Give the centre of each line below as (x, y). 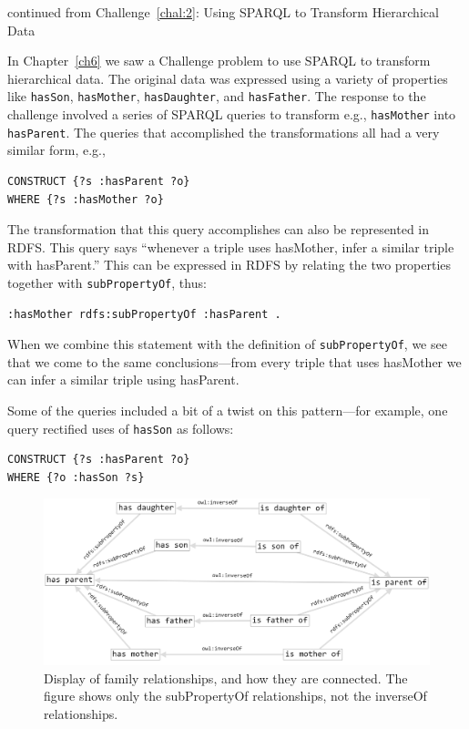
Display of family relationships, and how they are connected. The (226, 678)
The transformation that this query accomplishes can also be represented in (219, 229)
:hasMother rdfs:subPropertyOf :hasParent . (144, 314)
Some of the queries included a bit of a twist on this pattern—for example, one (228, 410)
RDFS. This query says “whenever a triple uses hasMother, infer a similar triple (231, 246)
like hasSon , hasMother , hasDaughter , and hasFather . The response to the (217, 96)
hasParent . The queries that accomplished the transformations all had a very (224, 132)
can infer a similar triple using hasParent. (123, 380)
